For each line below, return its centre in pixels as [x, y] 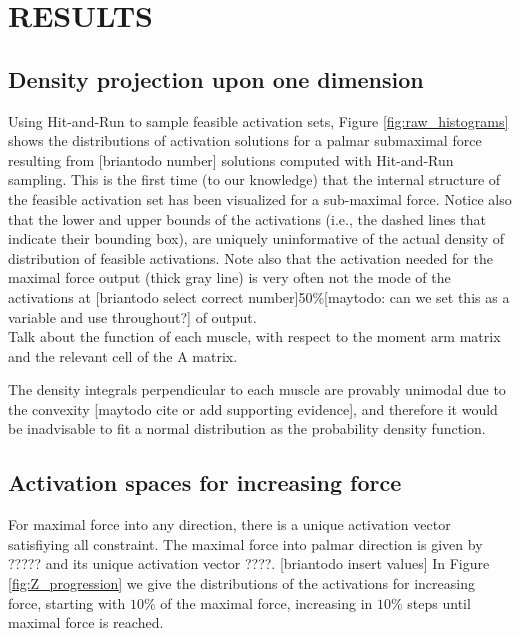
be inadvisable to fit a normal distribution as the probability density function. [247, 428]
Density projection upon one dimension [216, 78]
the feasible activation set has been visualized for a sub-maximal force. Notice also [260, 198]
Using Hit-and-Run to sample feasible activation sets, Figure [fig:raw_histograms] [258, 120]
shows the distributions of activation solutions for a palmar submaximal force [245, 140]
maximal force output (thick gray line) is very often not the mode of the [229, 277]
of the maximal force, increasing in [266, 602]
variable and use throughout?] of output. [132, 316]
